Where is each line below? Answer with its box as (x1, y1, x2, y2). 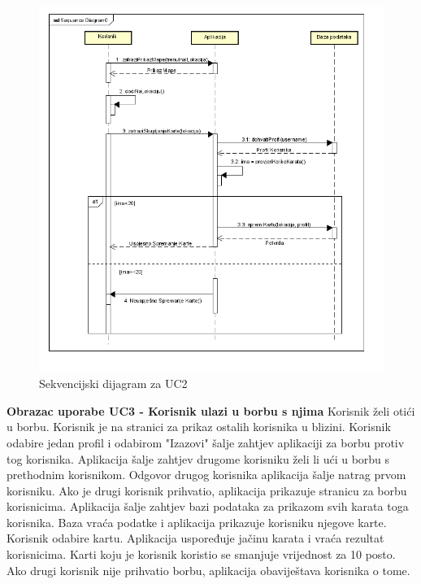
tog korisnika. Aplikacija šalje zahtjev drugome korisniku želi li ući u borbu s (7, 450, 390, 467)
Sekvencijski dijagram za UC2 (39, 375, 188, 392)
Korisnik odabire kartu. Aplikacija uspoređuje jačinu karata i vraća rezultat (7, 530, 384, 547)
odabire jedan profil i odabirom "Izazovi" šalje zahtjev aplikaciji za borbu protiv (7, 434, 405, 451)
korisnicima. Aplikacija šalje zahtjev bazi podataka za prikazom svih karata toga (7, 498, 409, 515)
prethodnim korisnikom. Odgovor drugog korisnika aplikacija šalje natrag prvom (7, 466, 406, 483)
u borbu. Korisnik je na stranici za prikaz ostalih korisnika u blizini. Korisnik (7, 418, 391, 435)
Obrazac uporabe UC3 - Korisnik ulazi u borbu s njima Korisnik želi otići (7, 402, 415, 419)
